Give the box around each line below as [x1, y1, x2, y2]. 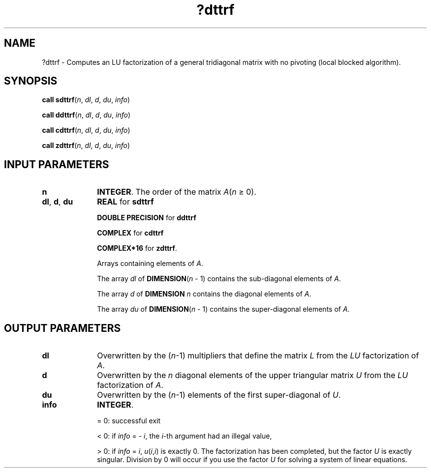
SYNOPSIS [4, 75, 58, 88]
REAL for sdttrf [97, 197, 154, 207]
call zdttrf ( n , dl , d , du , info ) [42, 141, 130, 150]
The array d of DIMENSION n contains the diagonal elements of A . [97, 290, 311, 298]
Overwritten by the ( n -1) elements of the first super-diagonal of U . [97, 390, 341, 400]
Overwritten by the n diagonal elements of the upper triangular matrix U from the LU [97, 370, 408, 381]
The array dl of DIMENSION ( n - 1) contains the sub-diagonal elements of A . [97, 274, 341, 283]
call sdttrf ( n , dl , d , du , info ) [42, 95, 130, 104]
